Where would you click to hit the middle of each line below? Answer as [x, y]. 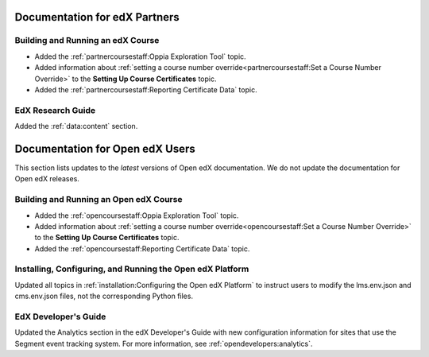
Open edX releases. [47, 179]
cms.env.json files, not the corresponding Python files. [104, 296]
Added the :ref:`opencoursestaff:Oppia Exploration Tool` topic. [137, 215]
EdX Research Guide [55, 110]
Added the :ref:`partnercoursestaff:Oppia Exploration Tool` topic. [140, 56]
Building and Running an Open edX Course [99, 200]
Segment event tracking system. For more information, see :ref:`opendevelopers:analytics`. [164, 343]
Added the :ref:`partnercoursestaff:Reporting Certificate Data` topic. [146, 89]
